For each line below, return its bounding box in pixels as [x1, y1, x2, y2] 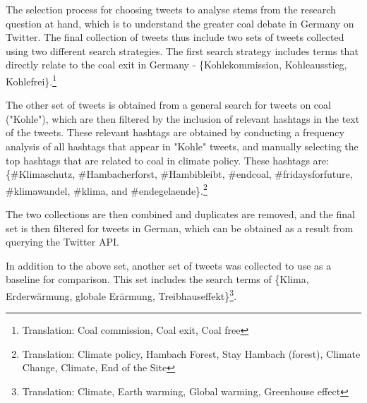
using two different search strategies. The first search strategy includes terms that [6, 43, 359, 58]
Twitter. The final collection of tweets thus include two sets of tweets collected [6, 30, 344, 44]
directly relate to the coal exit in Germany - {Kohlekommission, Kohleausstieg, [6, 57, 347, 72]
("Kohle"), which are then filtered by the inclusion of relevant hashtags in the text [6, 111, 360, 126]
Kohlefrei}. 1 [6, 71, 57, 88]
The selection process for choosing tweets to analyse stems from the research [6, 2, 336, 16]
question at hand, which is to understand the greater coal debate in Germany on [6, 16, 354, 30]
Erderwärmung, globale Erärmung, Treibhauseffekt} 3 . [6, 287, 237, 303]
